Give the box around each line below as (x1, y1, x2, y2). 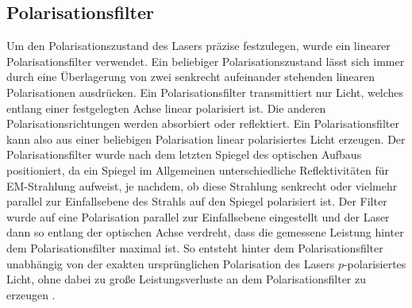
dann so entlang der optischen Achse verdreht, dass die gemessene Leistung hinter (6, 224, 404, 241)
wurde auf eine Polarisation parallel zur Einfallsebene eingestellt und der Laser (6, 208, 390, 225)
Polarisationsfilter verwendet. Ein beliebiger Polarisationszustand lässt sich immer (6, 52, 405, 69)
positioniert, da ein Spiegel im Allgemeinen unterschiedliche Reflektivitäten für (6, 161, 389, 178)
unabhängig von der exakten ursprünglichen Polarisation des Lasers (6, 255, 335, 271)
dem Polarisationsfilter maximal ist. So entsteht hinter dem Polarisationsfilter (6, 239, 383, 256)
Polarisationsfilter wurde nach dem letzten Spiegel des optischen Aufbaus (6, 146, 362, 163)
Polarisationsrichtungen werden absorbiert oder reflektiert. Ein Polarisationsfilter (6, 115, 399, 132)
